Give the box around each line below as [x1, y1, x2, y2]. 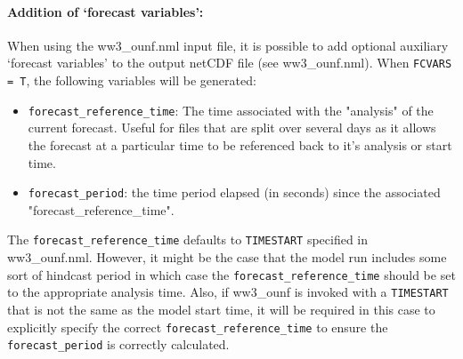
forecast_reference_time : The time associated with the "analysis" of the [28, 100, 434, 119]
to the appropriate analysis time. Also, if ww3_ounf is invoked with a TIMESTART [7, 283, 449, 301]
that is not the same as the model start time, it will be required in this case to [7, 299, 435, 318]
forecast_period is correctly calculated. [7, 335, 230, 354]
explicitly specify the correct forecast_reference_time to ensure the [7, 317, 388, 336]
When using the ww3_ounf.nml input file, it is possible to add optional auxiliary [7, 36, 449, 54]
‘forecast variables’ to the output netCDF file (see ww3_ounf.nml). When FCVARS [7, 53, 452, 72]
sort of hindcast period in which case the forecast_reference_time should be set [7, 265, 456, 283]
